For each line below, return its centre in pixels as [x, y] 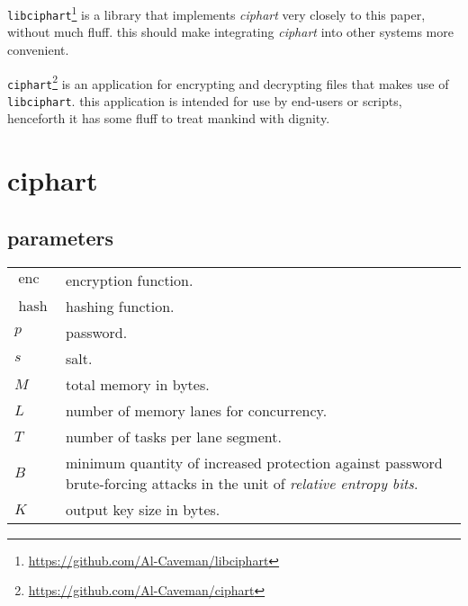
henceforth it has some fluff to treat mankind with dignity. [169, 118]
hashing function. [120, 306]
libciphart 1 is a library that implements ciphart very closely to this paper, [216, 13]
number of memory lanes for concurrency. [196, 410]
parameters [60, 237]
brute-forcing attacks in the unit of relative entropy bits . [242, 483]
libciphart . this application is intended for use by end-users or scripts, [205, 100]
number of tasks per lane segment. [173, 436]
